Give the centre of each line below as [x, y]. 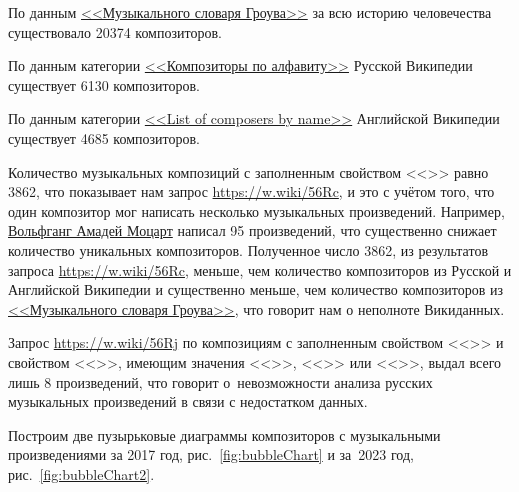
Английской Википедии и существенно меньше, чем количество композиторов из [255, 289]
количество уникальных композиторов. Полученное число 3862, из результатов [248, 249]
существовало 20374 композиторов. [115, 31]
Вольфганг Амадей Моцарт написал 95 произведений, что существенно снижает [252, 230]
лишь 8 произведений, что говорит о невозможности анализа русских [220, 381]
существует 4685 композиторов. [104, 137]
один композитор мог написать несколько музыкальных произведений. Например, [256, 210]
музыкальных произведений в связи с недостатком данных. [188, 401]
